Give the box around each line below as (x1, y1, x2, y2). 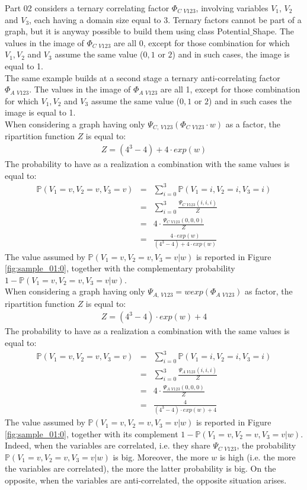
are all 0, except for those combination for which (113, 36, 290, 49)
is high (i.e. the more (219, 450, 296, 463)
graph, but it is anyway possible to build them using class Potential (5, 25, 250, 37)
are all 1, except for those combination (160, 83, 300, 95)
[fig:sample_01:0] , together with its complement (5, 427, 178, 440)
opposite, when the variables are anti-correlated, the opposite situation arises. (5, 474, 287, 486)
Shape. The (252, 25, 295, 37)
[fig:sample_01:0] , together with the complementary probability (5, 262, 235, 274)
